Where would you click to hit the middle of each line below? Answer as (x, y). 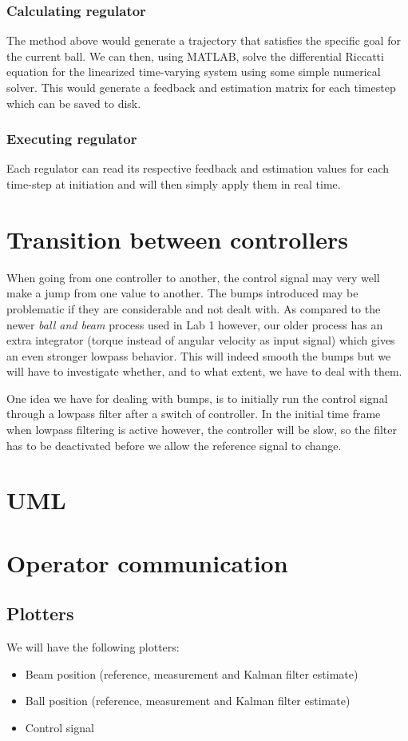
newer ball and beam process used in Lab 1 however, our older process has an (195, 324)
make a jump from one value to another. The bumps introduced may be (182, 293)
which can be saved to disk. (74, 103)
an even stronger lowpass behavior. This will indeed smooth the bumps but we (199, 355)
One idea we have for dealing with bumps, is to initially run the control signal (197, 398)
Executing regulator (72, 139)
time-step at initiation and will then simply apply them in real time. (174, 184)
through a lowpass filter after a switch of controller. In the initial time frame (194, 414)
